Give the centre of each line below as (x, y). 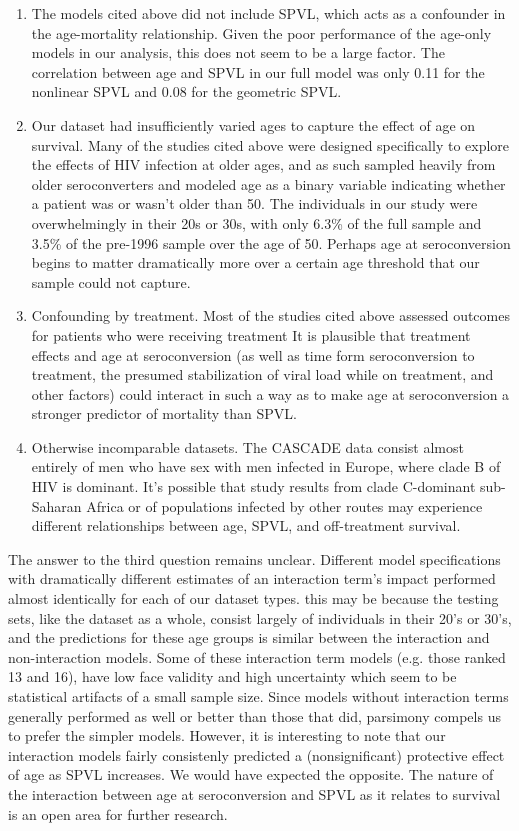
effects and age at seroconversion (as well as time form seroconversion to (253, 354)
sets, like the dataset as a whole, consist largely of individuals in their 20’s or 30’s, (260, 617)
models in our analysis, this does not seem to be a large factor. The (238, 52)
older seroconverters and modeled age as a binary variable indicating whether (268, 183)
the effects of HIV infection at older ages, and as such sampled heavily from (263, 164)
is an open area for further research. (118, 813)
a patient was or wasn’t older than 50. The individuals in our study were (254, 203)
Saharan (56, 505)
